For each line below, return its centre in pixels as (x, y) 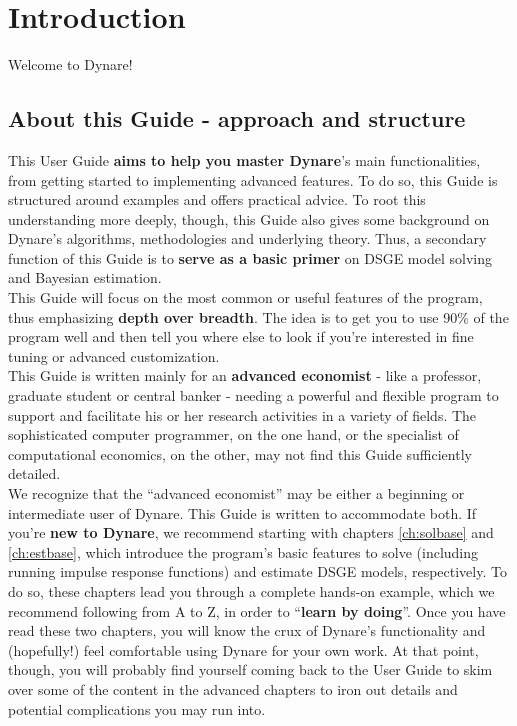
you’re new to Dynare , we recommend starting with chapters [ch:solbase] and (251, 532)
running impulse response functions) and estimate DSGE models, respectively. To (257, 571)
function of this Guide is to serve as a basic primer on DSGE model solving (250, 257)
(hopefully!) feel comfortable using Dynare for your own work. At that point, (243, 649)
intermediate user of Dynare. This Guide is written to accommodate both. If (242, 512)
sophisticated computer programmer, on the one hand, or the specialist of (233, 434)
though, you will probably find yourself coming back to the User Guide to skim (250, 669)
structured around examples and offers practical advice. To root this (217, 199)
